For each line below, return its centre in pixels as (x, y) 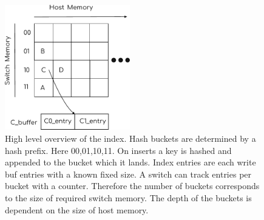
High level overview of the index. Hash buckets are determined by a (130, 138)
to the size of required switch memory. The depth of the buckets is (128, 197)
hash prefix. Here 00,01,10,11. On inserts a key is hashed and (118, 150)
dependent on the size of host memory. (77, 209)
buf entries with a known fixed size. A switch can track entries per (128, 174)
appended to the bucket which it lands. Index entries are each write (130, 162)
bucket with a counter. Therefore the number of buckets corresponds (132, 186)
